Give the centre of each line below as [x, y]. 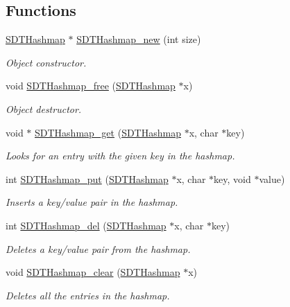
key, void [232, 178]
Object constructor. [46, 62]
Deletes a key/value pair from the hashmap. [98, 248]
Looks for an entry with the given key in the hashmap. [120, 156]
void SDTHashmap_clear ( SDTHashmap [93, 272]
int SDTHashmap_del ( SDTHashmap [86, 225]
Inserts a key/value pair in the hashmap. [92, 202]
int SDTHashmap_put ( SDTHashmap [87, 178]
